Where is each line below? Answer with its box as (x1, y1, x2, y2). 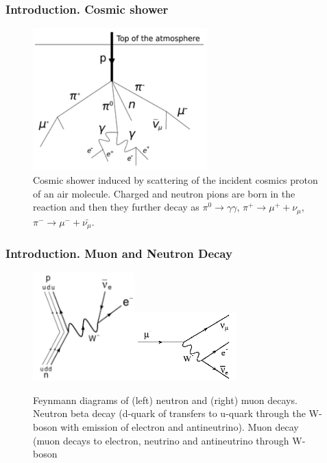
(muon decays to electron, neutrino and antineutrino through (33, 433, 289, 447)
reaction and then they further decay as (33, 200, 199, 214)
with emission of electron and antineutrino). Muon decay (60, 420, 299, 434)
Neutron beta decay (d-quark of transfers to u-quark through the (33, 406, 306, 420)
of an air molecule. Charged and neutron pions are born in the (33, 186, 295, 200)
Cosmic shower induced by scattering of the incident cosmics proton (33, 173, 318, 187)
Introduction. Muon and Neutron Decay (5, 245, 232, 262)
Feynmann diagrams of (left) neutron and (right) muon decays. (33, 392, 298, 407)
